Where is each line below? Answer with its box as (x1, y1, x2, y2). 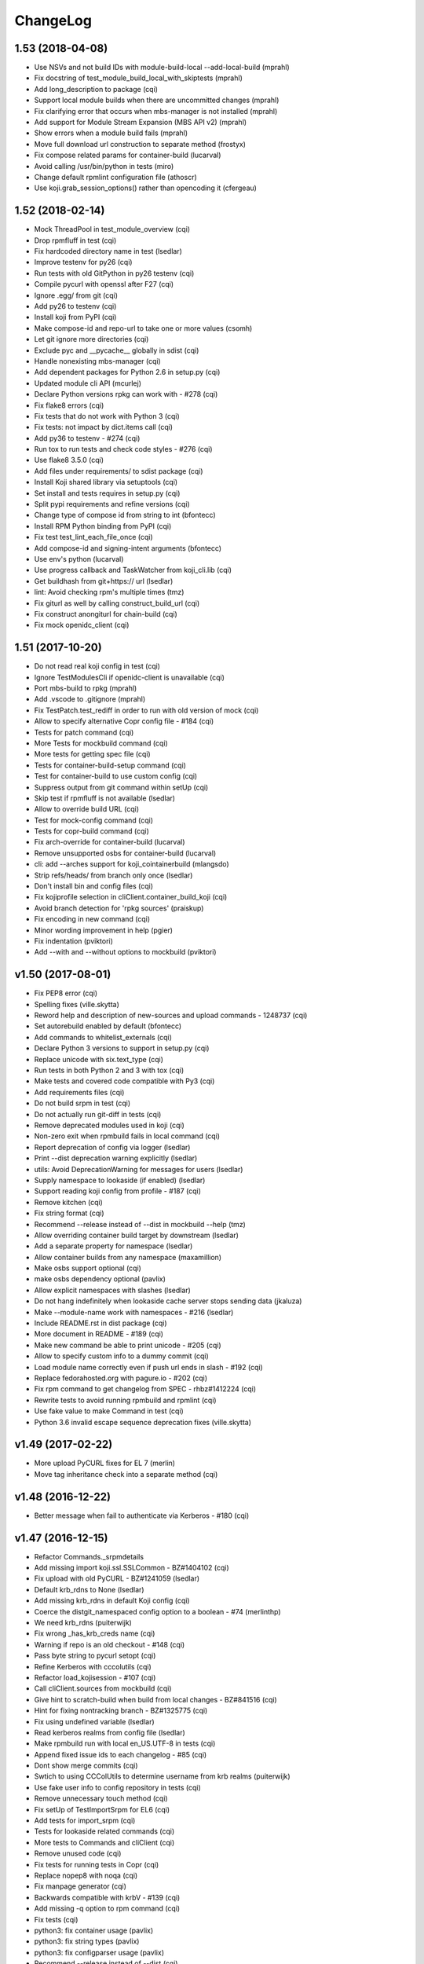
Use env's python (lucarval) (34, 554, 124, 563)
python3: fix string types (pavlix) (34, 1937, 140, 1946)
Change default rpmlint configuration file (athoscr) (34, 172, 198, 181)
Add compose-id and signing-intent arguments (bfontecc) (34, 543, 222, 553)
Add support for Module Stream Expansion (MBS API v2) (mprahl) (34, 118, 247, 127)
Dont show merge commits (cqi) (34, 1761, 138, 1771)
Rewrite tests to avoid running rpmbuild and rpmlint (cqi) (34, 1395, 217, 1405)
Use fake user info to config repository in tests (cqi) (34, 1783, 202, 1792)
